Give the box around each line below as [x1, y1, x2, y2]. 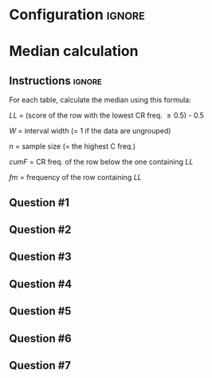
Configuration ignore [9, 6, 146, 24]
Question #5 [9, 304, 72, 318]
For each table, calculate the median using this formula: [9, 95, 192, 105]
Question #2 [9, 222, 72, 237]
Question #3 [9, 250, 73, 264]
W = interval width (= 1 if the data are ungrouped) [9, 126, 171, 136]
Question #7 [9, 358, 71, 372]
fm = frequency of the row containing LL [9, 173, 142, 182]
